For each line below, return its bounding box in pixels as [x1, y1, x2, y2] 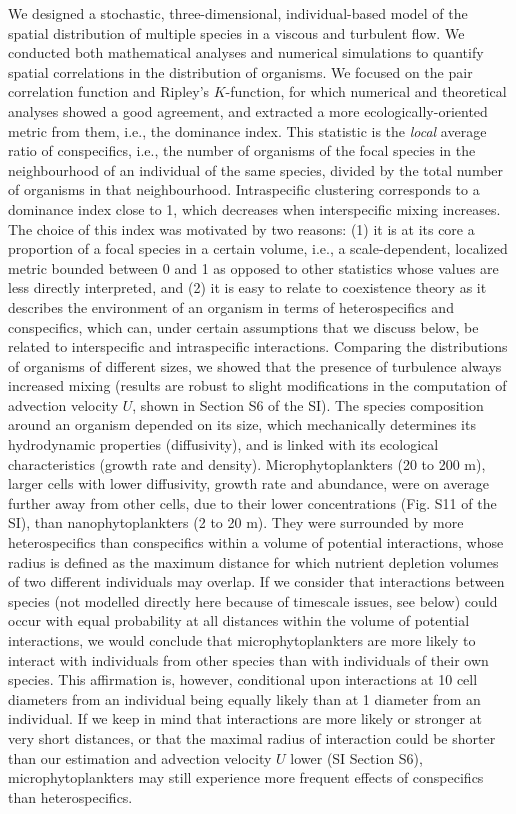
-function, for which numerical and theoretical [225, 81, 507, 102]
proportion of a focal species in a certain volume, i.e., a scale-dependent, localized [8, 238, 508, 259]
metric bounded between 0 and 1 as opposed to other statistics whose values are [8, 257, 499, 278]
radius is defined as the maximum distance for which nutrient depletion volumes [8, 551, 499, 572]
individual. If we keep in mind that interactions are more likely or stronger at [8, 708, 483, 729]
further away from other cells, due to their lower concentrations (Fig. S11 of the [8, 492, 497, 513]
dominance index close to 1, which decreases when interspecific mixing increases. [8, 198, 501, 219]
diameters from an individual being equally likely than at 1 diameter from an [8, 688, 481, 709]
